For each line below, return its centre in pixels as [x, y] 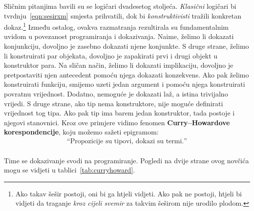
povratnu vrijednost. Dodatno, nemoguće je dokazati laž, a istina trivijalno [116, 94]
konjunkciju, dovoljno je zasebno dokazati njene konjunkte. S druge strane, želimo [127, 46]
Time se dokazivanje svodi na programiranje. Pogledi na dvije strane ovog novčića [127, 160]
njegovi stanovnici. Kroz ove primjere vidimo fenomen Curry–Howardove [117, 122]
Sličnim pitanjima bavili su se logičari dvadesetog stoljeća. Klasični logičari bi [120, 6]
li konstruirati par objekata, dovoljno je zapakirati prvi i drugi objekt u [111, 55]
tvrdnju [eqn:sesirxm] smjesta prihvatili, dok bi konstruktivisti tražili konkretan [123, 15]
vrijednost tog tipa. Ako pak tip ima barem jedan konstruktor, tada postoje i [119, 113]
